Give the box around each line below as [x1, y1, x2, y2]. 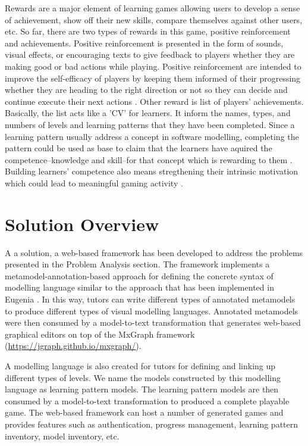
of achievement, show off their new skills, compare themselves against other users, [5, 13, 303, 26]
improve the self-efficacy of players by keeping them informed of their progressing [5, 71, 301, 84]
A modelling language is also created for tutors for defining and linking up [5, 359, 276, 372]
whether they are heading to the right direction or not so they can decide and [5, 83, 288, 96]
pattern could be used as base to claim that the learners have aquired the [5, 142, 272, 154]
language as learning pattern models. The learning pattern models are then [5, 383, 279, 395]
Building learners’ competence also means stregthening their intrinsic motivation [5, 165, 298, 177]
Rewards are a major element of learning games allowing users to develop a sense [5, 2, 300, 14]
